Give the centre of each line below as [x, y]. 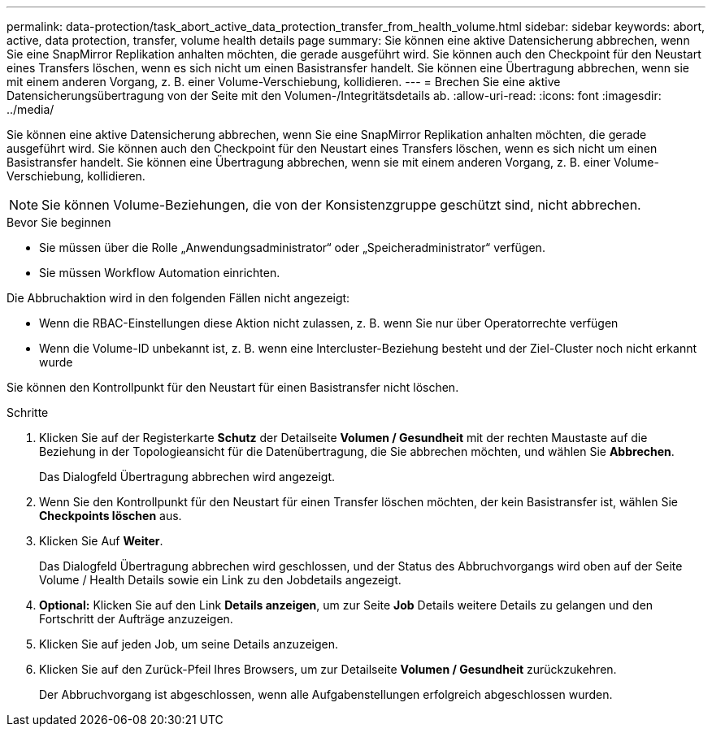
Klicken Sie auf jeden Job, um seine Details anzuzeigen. [189, 644]
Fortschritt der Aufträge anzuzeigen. [136, 619]
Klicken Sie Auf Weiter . [101, 541]
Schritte [28, 412]
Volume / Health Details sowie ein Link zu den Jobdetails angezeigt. [220, 580]
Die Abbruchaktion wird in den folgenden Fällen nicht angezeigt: [178, 298]
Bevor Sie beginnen [59, 222]
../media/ [30, 109]
